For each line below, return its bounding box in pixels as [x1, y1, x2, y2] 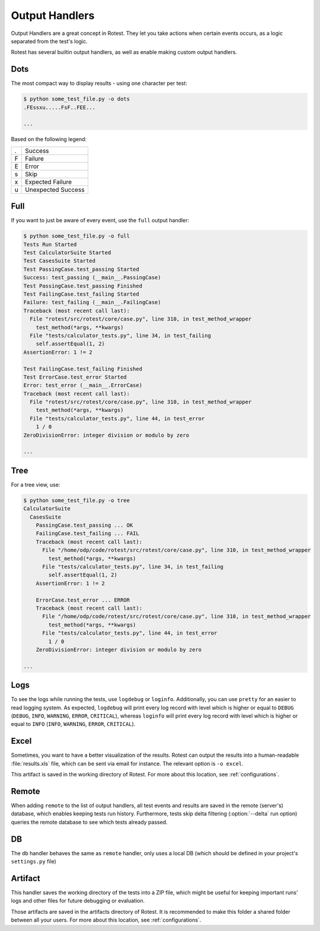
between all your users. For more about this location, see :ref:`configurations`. [11, 916, 201, 924]
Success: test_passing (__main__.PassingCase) [23, 274, 161, 281]
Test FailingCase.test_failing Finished [23, 365, 142, 372]
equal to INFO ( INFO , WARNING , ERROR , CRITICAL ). [11, 721, 136, 728]
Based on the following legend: [11, 136, 87, 143]
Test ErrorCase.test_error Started [23, 373, 127, 380]
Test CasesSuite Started [23, 258, 96, 264]
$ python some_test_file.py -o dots [23, 95, 130, 103]
